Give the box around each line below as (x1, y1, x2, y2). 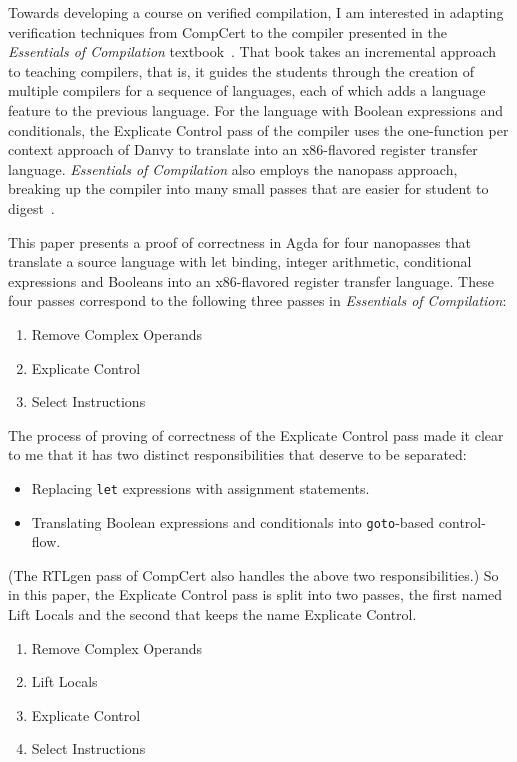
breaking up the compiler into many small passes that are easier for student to (8, 178, 489, 199)
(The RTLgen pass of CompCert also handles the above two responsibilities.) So (8, 564, 499, 585)
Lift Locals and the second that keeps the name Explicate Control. (8, 603, 417, 624)
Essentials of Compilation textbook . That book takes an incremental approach (8, 41, 497, 62)
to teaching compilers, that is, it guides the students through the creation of (8, 60, 475, 81)
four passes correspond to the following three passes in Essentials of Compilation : (8, 290, 507, 311)
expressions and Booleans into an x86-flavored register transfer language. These (8, 270, 494, 291)
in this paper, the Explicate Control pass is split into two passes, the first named (8, 584, 503, 605)
